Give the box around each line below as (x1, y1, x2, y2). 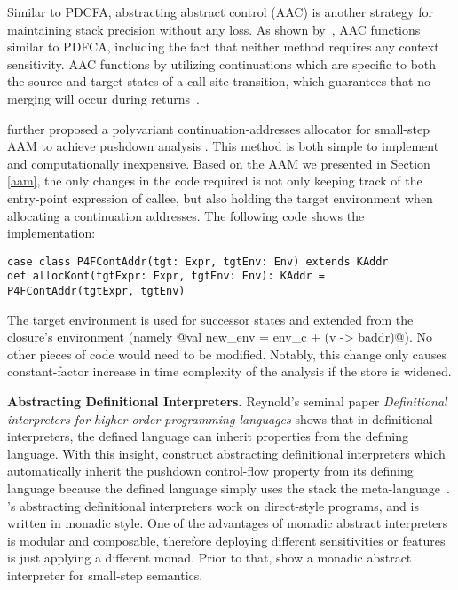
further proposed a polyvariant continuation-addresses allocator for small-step (7, 119, 430, 138)
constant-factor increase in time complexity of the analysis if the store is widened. (7, 362, 452, 381)
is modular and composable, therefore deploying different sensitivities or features (7, 531, 446, 549)
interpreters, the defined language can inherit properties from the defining (7, 427, 408, 445)
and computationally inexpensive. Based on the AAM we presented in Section (7, 153, 430, 172)
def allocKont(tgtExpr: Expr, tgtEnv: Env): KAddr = (7, 270, 325, 283)
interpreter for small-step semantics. (7, 566, 203, 584)
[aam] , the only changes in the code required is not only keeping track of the (7, 171, 422, 190)
